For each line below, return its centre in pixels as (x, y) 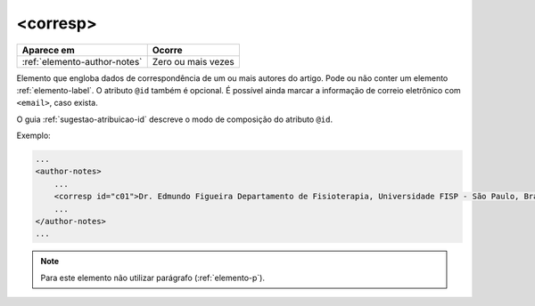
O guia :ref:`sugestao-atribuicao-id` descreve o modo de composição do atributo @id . (175, 119)
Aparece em (48, 50)
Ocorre (167, 50)
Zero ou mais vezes (193, 61)
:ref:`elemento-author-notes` (82, 61)
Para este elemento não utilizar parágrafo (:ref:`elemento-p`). (152, 278)
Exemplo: (33, 136)
